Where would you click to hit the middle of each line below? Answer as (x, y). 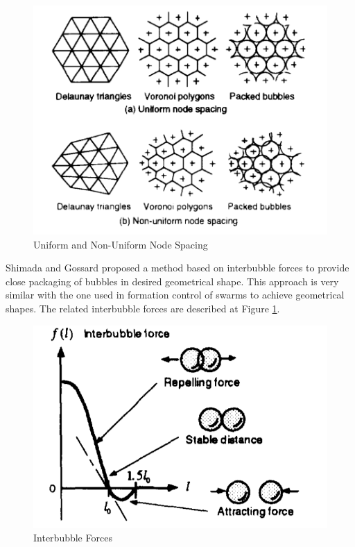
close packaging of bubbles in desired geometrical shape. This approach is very (172, 281)
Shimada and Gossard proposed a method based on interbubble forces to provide (177, 268)
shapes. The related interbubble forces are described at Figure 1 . (143, 308)
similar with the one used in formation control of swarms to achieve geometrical (175, 295)
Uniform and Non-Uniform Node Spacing (121, 244)
